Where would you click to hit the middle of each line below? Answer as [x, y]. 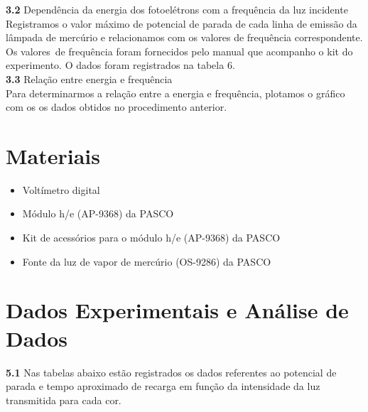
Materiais [53, 155]
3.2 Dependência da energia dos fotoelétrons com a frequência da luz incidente [177, 9]
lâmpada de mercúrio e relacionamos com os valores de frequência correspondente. [184, 37]
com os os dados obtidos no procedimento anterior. [117, 107]
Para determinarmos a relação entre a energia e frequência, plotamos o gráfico [175, 93]
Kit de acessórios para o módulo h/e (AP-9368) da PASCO [151, 238]
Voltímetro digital [61, 189]
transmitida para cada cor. [64, 400]
